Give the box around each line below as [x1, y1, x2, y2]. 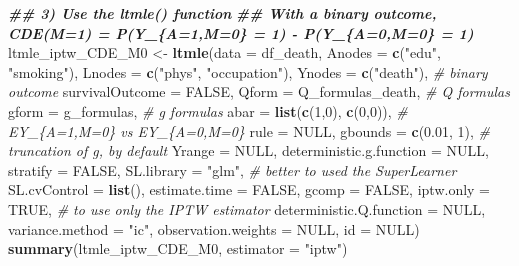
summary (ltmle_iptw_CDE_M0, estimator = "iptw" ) [8, 238, 348, 259]
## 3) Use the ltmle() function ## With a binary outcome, [8, 3, 437, 23]
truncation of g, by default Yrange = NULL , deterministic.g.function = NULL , [8, 140, 489, 161]
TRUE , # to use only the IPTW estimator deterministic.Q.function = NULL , [8, 198, 486, 219]
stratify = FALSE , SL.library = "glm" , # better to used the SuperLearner [8, 159, 457, 180]
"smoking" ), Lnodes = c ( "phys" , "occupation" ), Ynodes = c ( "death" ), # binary [8, 61, 488, 82]
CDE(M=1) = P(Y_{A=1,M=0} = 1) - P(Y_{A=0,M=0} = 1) [8, 22, 474, 43]
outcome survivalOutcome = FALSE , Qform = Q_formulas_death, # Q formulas [8, 81, 510, 102]
